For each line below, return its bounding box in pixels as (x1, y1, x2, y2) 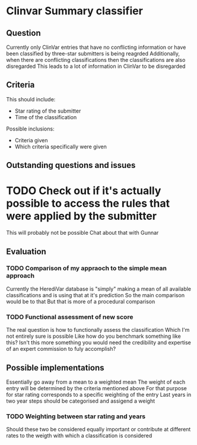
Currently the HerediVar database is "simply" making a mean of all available (6, 285, 192, 292)
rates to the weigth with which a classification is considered (6, 432, 152, 439)
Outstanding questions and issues (6, 160, 136, 170)
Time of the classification (14, 113, 77, 120)
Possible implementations (6, 362, 105, 373)
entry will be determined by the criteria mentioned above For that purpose (6, 384, 187, 391)
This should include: (6, 95, 56, 102)
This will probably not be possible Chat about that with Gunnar (6, 229, 159, 236)
